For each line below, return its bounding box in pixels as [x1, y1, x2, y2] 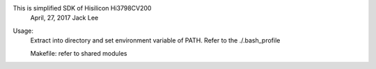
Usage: [13, 26, 34, 35]
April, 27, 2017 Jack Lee [30, 14, 99, 22]
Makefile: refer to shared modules [30, 49, 127, 57]
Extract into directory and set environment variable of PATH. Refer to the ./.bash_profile [30, 36, 281, 45]
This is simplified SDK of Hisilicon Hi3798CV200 [13, 4, 152, 12]
